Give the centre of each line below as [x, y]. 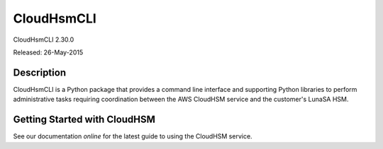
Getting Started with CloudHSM [84, 120]
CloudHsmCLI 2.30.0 [44, 40]
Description [40, 72]
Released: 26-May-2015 [48, 52]
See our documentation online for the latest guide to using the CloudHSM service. [133, 136]
